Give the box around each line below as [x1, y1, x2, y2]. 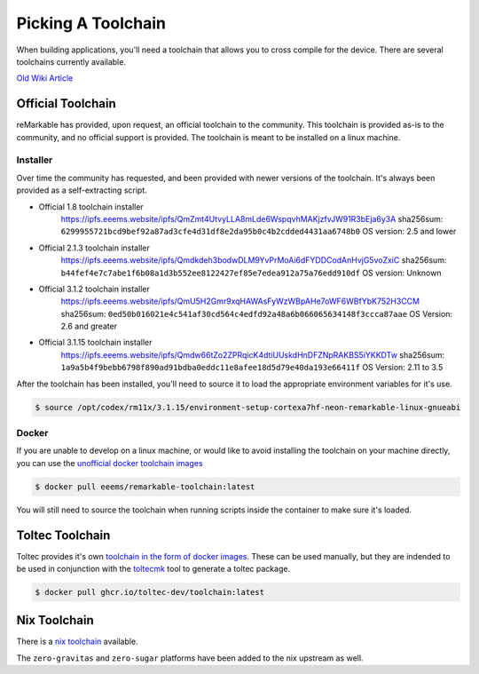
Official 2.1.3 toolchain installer [38, 242, 150, 253]
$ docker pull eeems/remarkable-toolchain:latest [35, 481, 255, 492]
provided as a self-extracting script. [16, 185, 147, 195]
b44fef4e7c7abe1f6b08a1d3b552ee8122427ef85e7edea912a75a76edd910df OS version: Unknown [60, 267, 442, 278]
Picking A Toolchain [16, 13, 166, 33]
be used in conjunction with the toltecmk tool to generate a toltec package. [16, 564, 291, 574]
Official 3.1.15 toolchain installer [38, 337, 153, 348]
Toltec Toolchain [16, 527, 111, 543]
